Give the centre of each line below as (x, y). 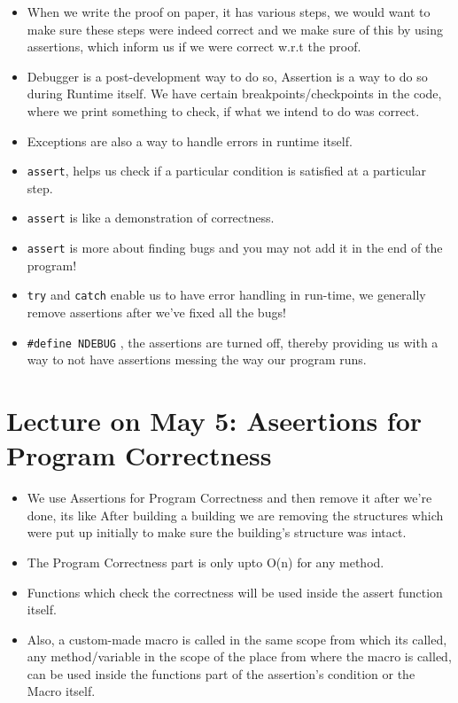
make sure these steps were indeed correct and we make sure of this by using (235, 29)
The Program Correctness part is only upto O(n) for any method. (206, 562)
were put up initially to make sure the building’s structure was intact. (217, 532)
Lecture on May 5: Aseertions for (214, 420)
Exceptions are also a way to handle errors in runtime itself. (190, 141)
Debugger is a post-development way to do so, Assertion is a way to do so (227, 76)
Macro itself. (61, 691)
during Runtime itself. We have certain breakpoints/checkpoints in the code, (234, 94)
